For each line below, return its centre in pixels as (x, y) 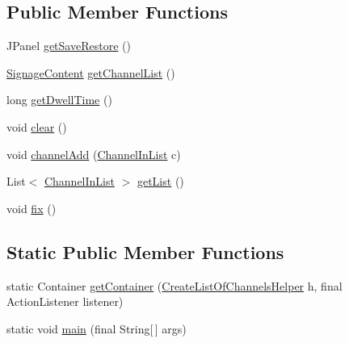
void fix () (32, 208)
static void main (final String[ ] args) (97, 328)
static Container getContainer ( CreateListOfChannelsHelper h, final (174, 285)
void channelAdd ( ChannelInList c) (94, 154)
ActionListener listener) (65, 301)
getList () (160, 181)
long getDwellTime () (59, 100)
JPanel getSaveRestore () (69, 46)
